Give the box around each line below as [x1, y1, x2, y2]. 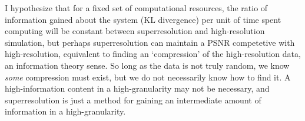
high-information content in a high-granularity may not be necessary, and [5, 82, 270, 95]
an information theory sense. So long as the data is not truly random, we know [5, 59, 290, 71]
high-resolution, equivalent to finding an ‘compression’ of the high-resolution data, [5, 48, 301, 60]
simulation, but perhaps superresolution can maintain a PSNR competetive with [5, 36, 295, 48]
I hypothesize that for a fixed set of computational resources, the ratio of [5, 2, 268, 14]
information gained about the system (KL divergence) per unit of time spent [5, 13, 281, 25]
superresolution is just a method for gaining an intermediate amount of [5, 93, 261, 106]
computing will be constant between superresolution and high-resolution [5, 25, 265, 37]
